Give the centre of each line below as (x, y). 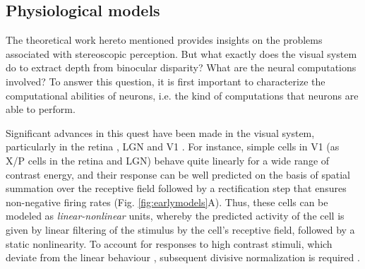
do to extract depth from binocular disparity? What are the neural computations (181, 67)
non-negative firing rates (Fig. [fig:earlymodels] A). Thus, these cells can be (167, 202)
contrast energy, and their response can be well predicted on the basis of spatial (178, 174)
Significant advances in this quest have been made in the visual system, (160, 132)
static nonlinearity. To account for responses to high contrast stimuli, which (169, 243)
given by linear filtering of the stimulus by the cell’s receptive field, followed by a (180, 229)
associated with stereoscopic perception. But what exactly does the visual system (181, 53)
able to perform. (41, 109)
